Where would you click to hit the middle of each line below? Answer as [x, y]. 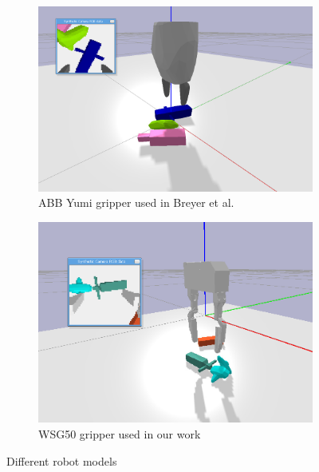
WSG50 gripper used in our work [120, 434]
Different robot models [62, 460]
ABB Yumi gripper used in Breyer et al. [136, 202]
